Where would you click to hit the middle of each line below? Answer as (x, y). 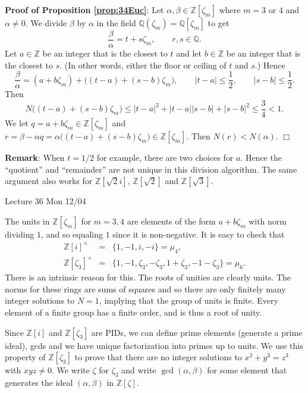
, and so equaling (72, 234)
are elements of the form (171, 221)
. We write (70, 370)
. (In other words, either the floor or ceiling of (143, 65)
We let (17, 122)
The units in (27, 221)
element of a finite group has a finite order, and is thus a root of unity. (133, 312)
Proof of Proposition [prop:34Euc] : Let (84, 10)
